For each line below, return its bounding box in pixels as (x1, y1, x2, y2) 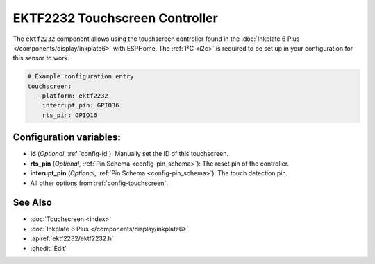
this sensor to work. (12, 54, 69, 62)
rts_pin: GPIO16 (42, 111, 97, 119)
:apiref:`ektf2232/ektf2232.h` (30, 234, 114, 243)
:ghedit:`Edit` (30, 244, 67, 252)
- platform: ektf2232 (35, 92, 109, 100)
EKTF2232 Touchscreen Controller (12, 10, 218, 26)
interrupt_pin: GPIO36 (42, 101, 119, 109)
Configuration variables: (12, 132, 122, 143)
